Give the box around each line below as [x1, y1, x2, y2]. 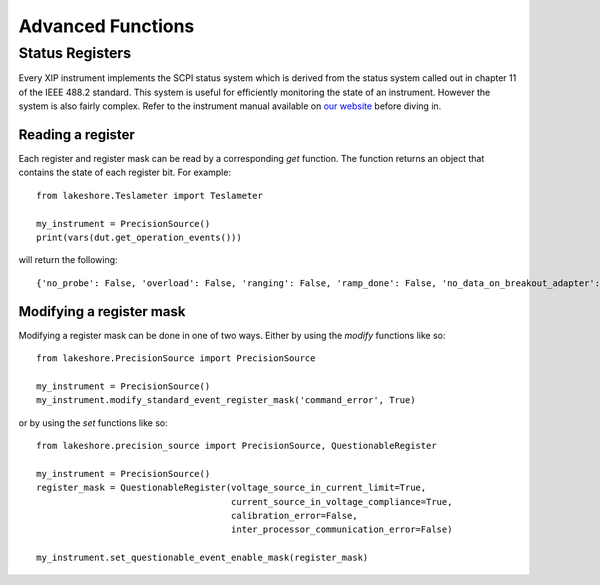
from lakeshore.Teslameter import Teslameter [36, 190, 264, 201]
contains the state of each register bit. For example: [18, 166, 232, 179]
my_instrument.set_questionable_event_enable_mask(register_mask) [36, 552, 369, 564]
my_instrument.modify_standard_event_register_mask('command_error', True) [36, 395, 416, 406]
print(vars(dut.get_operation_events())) [36, 232, 242, 244]
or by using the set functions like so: [18, 416, 169, 429]
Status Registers [18, 44, 132, 62]
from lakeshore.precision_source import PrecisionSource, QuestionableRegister [36, 440, 437, 452]
